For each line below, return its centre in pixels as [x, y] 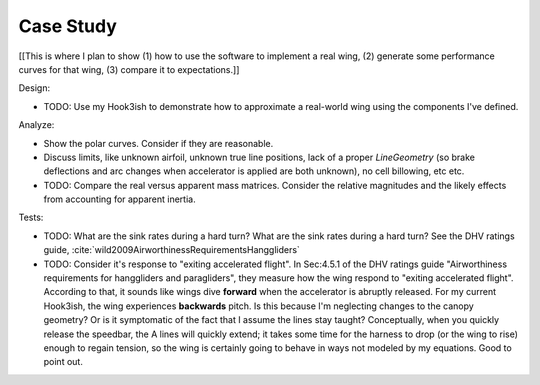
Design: [34, 88]
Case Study [67, 26]
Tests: [31, 217]
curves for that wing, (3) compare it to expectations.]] [129, 69]
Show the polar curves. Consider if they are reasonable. [158, 143]
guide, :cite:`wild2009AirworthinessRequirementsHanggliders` [171, 250]
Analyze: [36, 125]
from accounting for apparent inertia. [119, 199]
